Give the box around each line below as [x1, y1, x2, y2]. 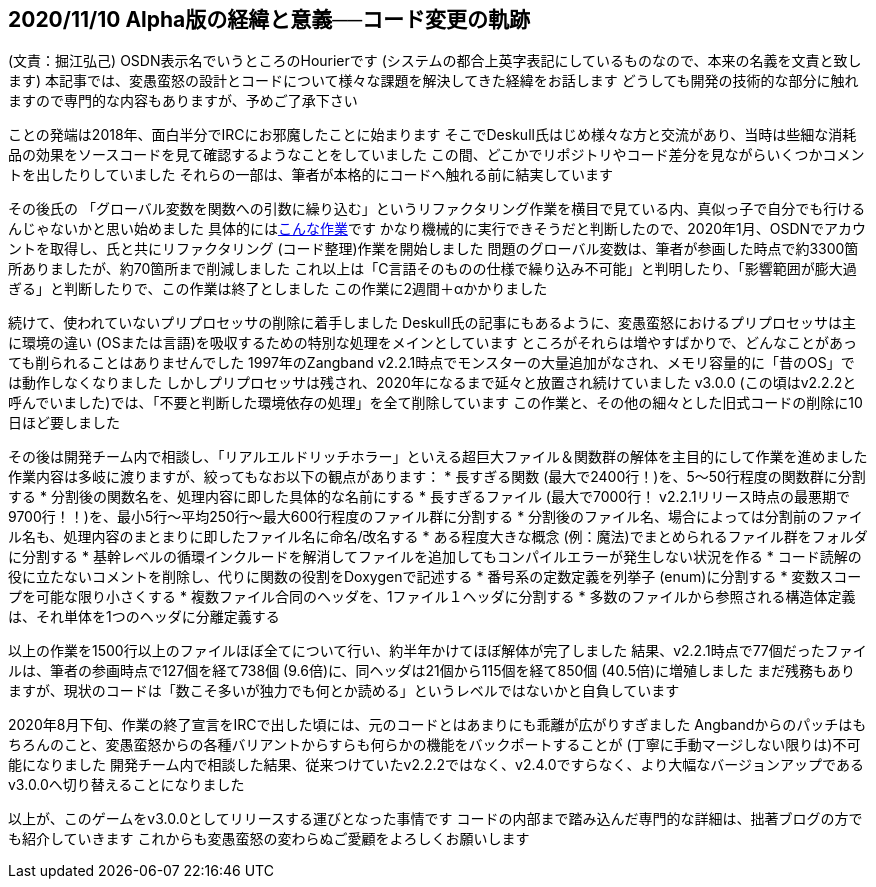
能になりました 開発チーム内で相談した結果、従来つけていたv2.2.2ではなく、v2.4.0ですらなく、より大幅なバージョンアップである [8, 756, 864, 774]
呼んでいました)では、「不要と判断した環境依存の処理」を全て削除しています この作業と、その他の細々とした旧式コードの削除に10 [8, 394, 863, 412]
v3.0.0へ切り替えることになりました [8, 776, 245, 794]
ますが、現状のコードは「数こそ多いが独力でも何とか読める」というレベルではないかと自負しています [8, 682, 680, 700]
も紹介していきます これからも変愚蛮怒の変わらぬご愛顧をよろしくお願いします [8, 830, 530, 848]
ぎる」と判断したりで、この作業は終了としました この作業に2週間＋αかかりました [8, 280, 548, 298]
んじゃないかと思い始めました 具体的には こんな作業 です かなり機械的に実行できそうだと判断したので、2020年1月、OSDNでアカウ [8, 220, 867, 238]
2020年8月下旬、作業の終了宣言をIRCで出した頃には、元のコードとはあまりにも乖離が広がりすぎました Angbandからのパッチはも [8, 716, 867, 734]
